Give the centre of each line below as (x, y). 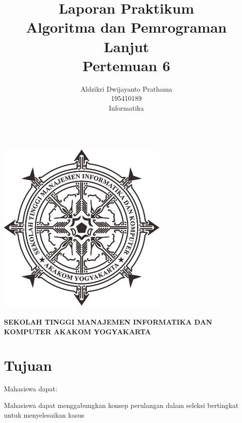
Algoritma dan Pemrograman (126, 27)
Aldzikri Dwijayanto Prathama (126, 88)
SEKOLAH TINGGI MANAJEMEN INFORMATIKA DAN (108, 322)
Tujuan (28, 365)
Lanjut (126, 46)
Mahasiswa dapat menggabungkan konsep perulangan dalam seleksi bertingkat (121, 405)
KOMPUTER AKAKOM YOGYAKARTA (78, 331)
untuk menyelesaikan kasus (44, 414)
